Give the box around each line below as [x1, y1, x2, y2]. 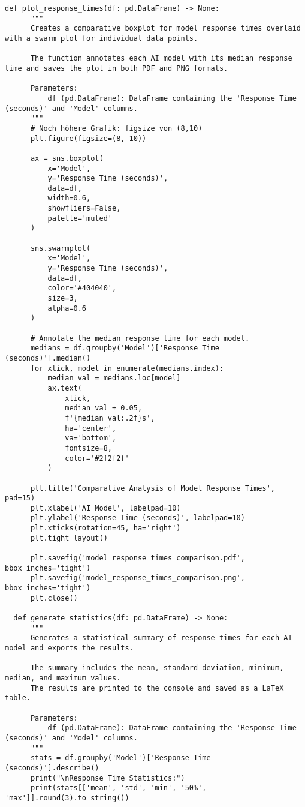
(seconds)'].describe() [5, 763, 99, 772]
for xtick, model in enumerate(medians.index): [30, 364, 224, 373]
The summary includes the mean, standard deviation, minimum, [30, 664, 284, 673]
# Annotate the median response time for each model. [30, 334, 250, 343]
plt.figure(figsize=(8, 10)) [30, 134, 147, 143]
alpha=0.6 [47, 304, 87, 313]
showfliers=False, [47, 204, 121, 213]
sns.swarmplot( [30, 244, 91, 253]
